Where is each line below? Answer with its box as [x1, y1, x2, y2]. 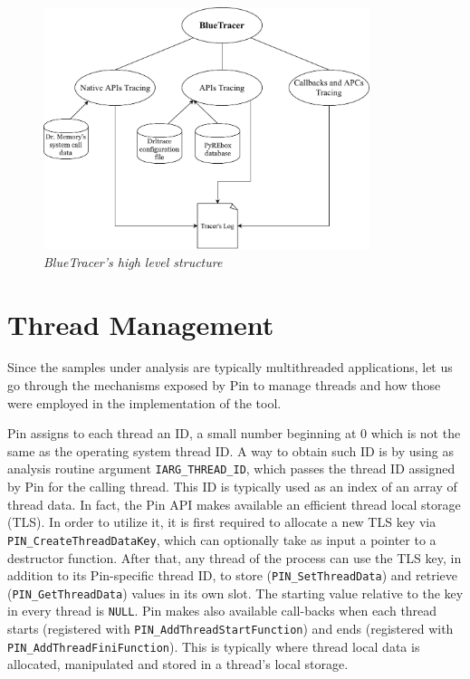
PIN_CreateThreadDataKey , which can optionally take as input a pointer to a [7, 530, 436, 549]
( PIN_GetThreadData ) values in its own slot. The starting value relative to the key [7, 583, 464, 602]
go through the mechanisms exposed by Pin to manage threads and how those [7, 376, 441, 395]
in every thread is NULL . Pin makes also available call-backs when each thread [7, 601, 437, 620]
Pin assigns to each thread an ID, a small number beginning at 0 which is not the [7, 424, 461, 443]
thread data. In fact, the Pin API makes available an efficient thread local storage [7, 494, 461, 513]
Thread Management [7, 305, 274, 342]
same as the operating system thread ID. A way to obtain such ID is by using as [7, 441, 454, 460]
